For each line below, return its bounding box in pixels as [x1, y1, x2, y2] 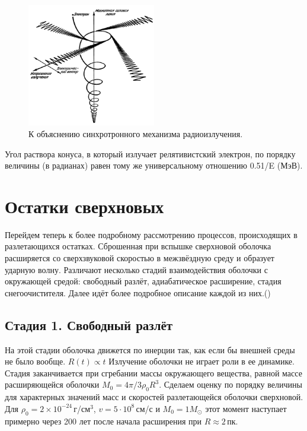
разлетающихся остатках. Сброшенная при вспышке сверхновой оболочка [5, 240, 271, 252]
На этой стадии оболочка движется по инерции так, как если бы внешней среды [5, 343, 295, 356]
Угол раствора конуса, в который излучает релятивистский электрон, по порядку [5, 147, 296, 160]
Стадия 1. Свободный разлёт [5, 315, 173, 334]
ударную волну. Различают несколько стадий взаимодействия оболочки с [5, 263, 268, 275]
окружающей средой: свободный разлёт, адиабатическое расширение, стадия [5, 275, 282, 287]
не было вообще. [5, 355, 66, 367]
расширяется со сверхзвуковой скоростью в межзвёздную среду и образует [5, 252, 274, 264]
